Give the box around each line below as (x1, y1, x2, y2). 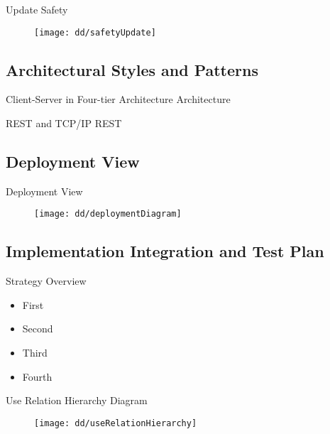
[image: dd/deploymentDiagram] (34, 209, 182, 219)
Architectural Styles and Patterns (6, 58, 258, 80)
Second (22, 321, 53, 336)
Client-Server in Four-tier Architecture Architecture (6, 92, 231, 107)
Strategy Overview (6, 273, 87, 288)
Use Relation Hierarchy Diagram (6, 393, 148, 408)
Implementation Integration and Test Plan (6, 240, 324, 262)
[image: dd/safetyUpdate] (34, 27, 156, 38)
